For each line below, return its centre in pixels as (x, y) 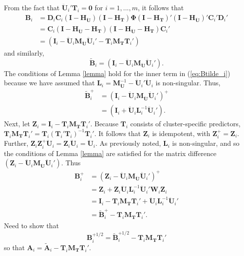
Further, (16, 143)
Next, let (17, 124)
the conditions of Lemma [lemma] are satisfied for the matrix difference (110, 153)
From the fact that (32, 7)
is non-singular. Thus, (188, 83)
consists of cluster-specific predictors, (185, 124)
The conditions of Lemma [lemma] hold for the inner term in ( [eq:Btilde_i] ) (117, 73)
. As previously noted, (128, 143)
